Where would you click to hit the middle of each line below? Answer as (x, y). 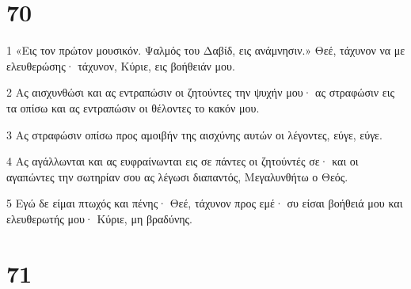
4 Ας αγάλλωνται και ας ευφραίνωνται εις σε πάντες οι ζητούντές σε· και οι (183, 161)
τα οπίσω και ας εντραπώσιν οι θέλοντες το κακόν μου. (133, 107)
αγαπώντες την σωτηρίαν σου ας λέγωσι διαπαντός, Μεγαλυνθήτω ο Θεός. (177, 176)
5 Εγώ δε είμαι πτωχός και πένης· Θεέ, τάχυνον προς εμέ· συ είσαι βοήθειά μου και (205, 203)
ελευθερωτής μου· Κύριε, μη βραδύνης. (99, 218)
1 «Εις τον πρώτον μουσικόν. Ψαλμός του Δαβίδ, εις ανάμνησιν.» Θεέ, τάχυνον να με (206, 50)
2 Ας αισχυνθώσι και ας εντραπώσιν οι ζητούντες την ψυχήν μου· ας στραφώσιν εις (200, 92)
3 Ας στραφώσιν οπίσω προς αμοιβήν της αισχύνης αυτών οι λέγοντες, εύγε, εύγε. (194, 134)
